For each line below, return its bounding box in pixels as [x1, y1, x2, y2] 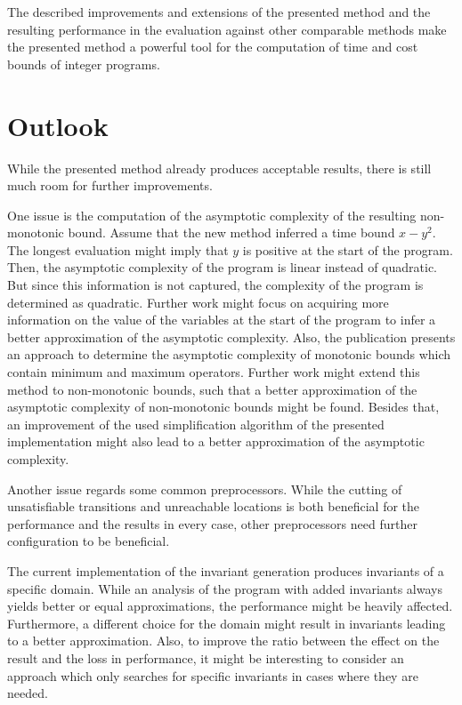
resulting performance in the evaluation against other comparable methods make [7, 20, 447, 38]
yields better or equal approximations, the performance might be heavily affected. [7, 597, 453, 615]
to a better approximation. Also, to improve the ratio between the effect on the [7, 631, 440, 650]
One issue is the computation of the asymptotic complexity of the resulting [7, 205, 417, 224]
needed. [7, 684, 48, 702]
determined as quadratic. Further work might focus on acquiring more [7, 292, 389, 311]
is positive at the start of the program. [242, 240, 453, 259]
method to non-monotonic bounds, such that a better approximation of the [7, 380, 417, 398]
